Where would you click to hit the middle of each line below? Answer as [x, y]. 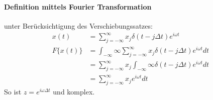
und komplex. [74, 92]
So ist [13, 92]
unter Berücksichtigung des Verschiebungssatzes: [78, 25]
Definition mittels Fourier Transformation [78, 6]
